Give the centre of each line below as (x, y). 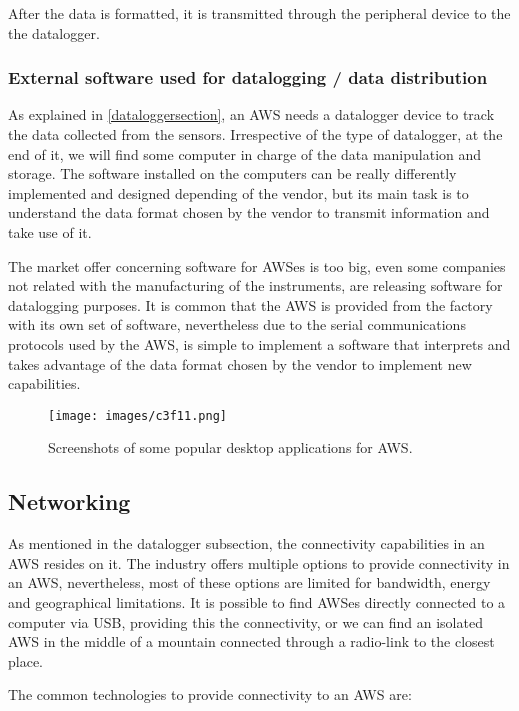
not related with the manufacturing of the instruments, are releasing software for (255, 285)
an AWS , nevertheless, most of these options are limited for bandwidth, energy (249, 582)
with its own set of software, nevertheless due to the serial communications (237, 324)
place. (25, 660)
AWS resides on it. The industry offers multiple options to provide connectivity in (259, 562)
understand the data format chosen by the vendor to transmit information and (249, 212)
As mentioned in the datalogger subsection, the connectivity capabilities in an (246, 543)
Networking (69, 501)
